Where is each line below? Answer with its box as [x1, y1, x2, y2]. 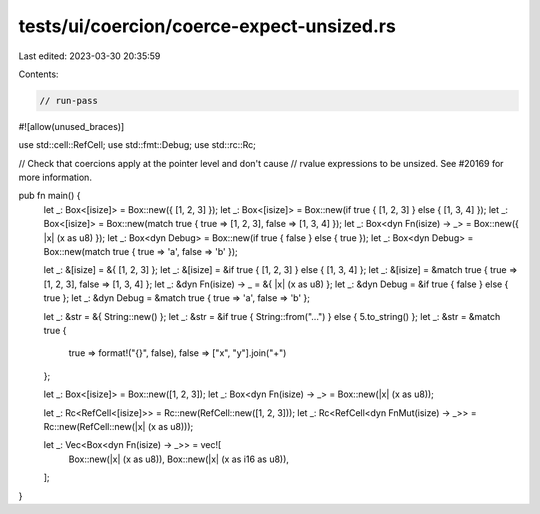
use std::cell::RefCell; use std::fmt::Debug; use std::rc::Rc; [18, 139, 257, 151]
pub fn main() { [18, 190, 81, 202]
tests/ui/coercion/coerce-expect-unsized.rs [18, 15, 397, 37]
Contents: [18, 68, 59, 80]
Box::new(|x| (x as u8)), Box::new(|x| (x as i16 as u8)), [68, 453, 290, 465]
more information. [18, 171, 92, 184]
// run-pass [39, 95, 99, 106]
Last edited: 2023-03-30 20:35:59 [18, 50, 161, 62]
